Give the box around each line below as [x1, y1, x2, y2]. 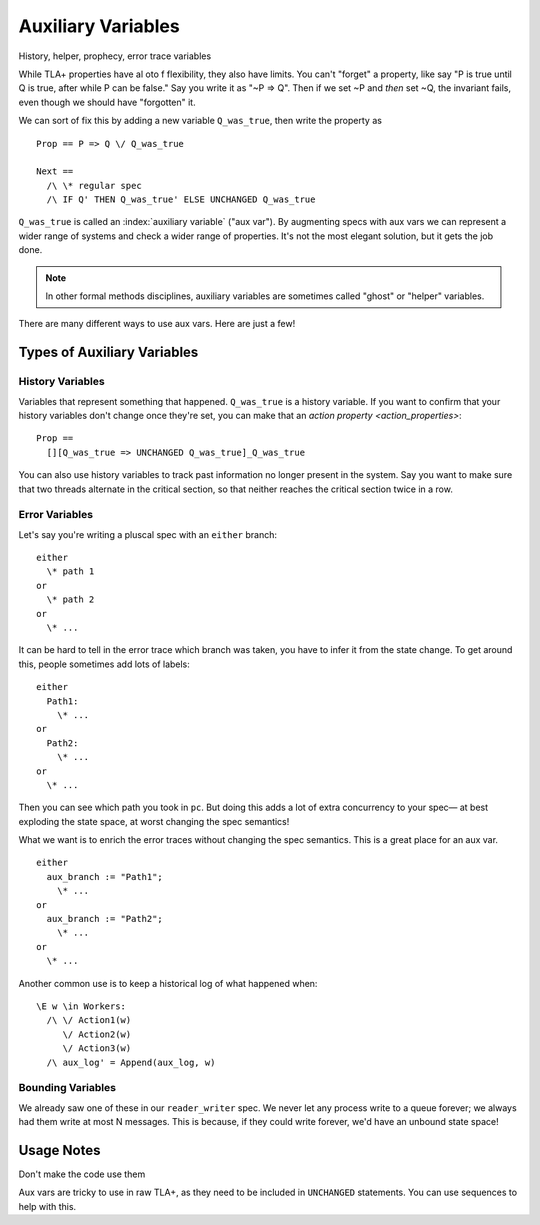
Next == [36, 166, 74, 177]
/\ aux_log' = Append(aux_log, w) [46, 1056, 216, 1068]
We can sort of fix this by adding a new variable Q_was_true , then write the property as [18, 115, 382, 127]
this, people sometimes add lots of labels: [18, 658, 190, 670]
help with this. [18, 1200, 77, 1212]
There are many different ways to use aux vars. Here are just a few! [18, 318, 296, 330]
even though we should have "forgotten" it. [18, 96, 196, 108]
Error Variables [18, 508, 94, 522]
